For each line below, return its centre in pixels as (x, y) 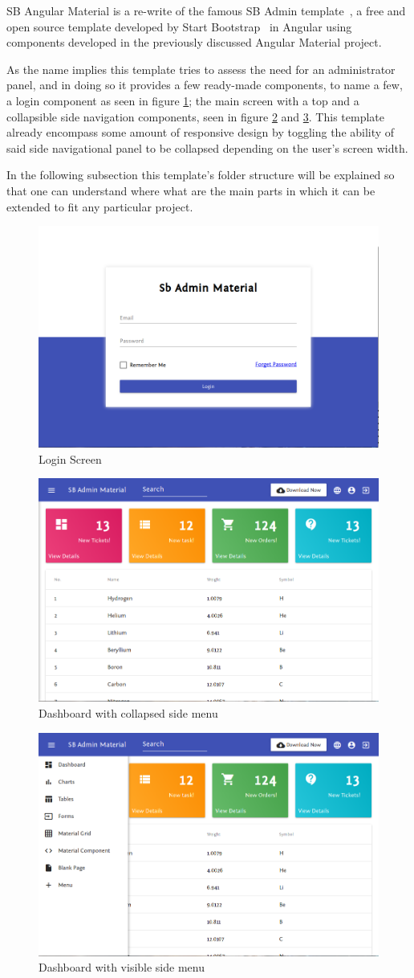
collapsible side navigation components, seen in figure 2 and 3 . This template (195, 116)
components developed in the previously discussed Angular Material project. (194, 42)
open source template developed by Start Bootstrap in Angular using (179, 26)
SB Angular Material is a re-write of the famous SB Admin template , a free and (206, 10)
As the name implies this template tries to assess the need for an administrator (201, 69)
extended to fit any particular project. (100, 206)
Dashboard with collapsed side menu (128, 713)
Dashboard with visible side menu (122, 967)
